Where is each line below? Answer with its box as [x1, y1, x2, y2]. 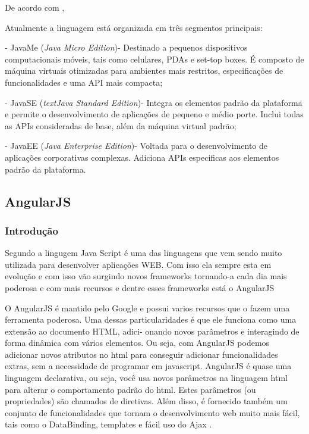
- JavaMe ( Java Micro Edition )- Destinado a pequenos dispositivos [5, 41, 248, 54]
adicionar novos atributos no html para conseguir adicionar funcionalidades [5, 348, 278, 360]
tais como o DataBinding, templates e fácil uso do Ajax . [5, 418, 212, 430]
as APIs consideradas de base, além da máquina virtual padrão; [5, 119, 237, 132]
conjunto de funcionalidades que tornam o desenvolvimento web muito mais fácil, [5, 406, 300, 419]
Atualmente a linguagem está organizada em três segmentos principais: [5, 21, 263, 33]
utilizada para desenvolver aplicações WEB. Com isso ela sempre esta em [5, 258, 272, 270]
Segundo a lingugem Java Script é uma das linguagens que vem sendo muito [5, 246, 282, 259]
